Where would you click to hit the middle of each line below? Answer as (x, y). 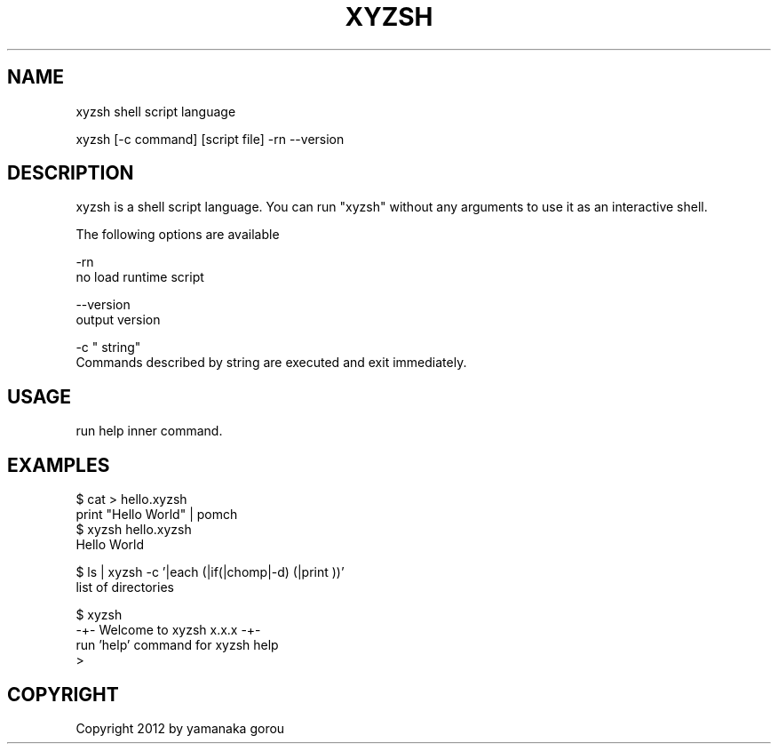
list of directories (125, 587)
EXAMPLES (59, 465)
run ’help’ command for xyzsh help (177, 645)
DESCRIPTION (71, 173)
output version (118, 320)
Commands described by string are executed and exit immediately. (271, 363)
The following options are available (178, 235)
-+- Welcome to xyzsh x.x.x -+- (168, 630)
